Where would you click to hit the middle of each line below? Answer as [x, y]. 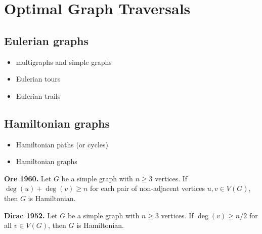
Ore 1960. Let [28, 178]
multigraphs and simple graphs [64, 62]
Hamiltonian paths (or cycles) [62, 144]
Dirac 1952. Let [31, 215]
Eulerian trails [38, 95]
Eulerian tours [38, 79]
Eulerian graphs [47, 40]
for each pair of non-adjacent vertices [148, 188]
